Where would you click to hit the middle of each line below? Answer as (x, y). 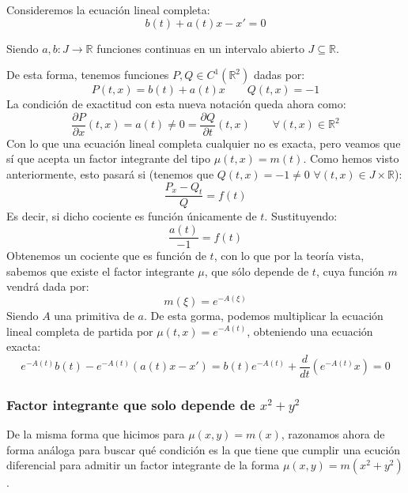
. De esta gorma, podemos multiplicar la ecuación (263, 315)
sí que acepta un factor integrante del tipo (108, 158)
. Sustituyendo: (301, 216)
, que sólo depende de (257, 271)
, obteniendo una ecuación (310, 331)
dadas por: (279, 75)
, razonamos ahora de (333, 433)
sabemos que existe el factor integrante (100, 271)
